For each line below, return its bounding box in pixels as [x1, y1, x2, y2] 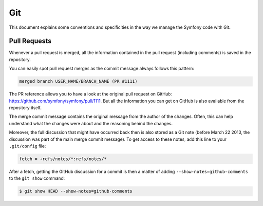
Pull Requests [9, 37, 52, 45]
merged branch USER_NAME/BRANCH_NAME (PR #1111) [19, 78, 138, 84]
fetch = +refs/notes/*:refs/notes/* [19, 156, 107, 162]
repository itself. [9, 105, 42, 111]
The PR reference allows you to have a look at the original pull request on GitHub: [9, 91, 172, 97]
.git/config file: [9, 143, 46, 149]
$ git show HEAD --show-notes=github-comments [19, 188, 132, 194]
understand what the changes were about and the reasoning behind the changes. [9, 120, 173, 126]
